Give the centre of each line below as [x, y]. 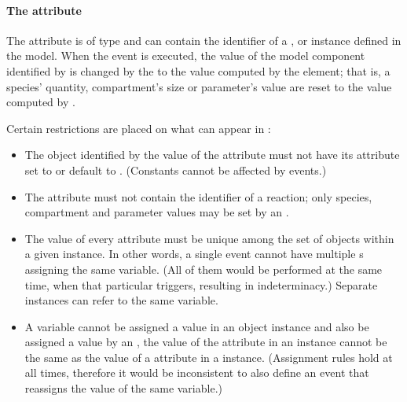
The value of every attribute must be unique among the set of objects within [209, 238]
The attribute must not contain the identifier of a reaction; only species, [198, 196]
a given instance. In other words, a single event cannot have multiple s [194, 254]
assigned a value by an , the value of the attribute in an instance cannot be [206, 342]
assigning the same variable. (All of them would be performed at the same [203, 269]
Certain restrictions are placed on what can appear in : [139, 128]
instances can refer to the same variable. [121, 300]
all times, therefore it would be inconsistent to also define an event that [197, 372]
